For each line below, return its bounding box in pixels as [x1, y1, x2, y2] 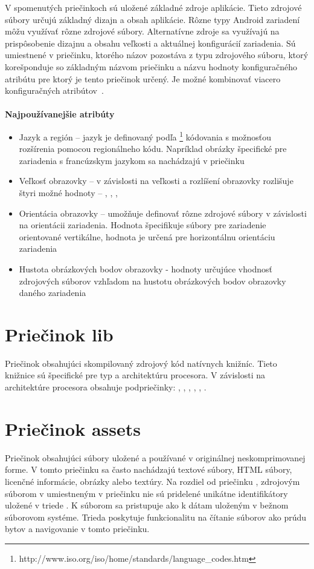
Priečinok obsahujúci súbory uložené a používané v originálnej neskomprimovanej [5, 451, 306, 464]
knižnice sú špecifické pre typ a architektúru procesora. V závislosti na [5, 369, 266, 381]
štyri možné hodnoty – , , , [19, 186, 118, 199]
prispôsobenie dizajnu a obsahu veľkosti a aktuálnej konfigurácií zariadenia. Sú [5, 36, 296, 49]
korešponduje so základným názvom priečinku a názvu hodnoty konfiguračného [5, 60, 298, 73]
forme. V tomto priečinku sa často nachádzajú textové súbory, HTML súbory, [5, 463, 292, 476]
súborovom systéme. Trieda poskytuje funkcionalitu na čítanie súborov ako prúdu [5, 510, 307, 523]
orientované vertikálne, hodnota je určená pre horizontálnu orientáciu [19, 230, 275, 243]
